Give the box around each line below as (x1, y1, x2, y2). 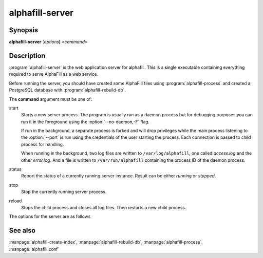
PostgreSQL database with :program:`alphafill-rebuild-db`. (9, 87, 126, 93)
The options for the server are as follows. (9, 214, 92, 219)
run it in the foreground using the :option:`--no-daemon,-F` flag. (21, 119, 150, 125)
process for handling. (21, 141, 64, 147)
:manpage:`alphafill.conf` (9, 246, 59, 252)
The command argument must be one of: (9, 96, 92, 102)
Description (9, 51, 46, 60)
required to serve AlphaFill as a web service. (9, 71, 98, 77)
